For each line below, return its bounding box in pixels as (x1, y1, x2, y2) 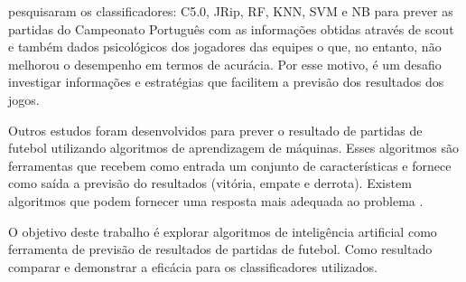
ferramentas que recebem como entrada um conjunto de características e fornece (8, 155, 452, 174)
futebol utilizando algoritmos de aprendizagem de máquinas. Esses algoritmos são (8, 138, 460, 157)
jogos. (8, 89, 40, 108)
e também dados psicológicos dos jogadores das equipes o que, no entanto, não (8, 37, 442, 56)
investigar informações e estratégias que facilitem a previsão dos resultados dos (8, 72, 444, 91)
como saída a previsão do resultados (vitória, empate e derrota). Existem (8, 174, 412, 193)
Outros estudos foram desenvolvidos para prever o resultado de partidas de (8, 120, 423, 139)
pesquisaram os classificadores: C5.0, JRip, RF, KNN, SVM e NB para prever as (8, 2, 453, 20)
